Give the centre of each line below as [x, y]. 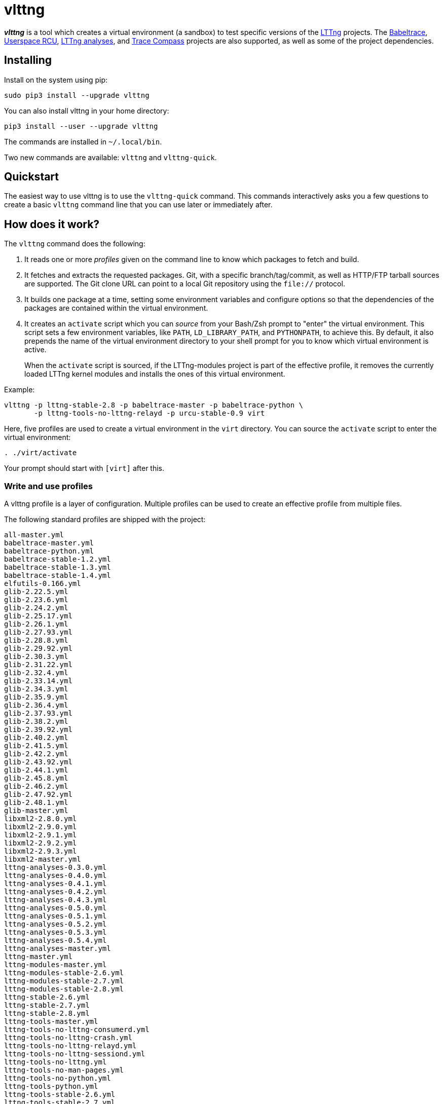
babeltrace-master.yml [49, 543]
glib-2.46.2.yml [36, 786]
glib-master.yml [36, 811]
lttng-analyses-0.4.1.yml [56, 884]
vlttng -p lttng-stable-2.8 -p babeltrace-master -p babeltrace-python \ [154, 405]
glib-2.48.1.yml [36, 803]
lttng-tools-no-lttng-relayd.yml [70, 1046]
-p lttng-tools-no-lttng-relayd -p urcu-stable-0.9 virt [150, 413]
